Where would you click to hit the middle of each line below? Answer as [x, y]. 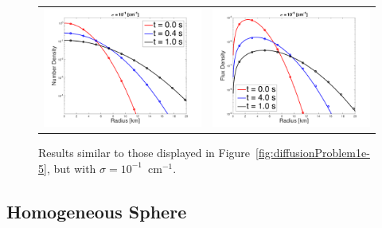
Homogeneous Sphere [97, 211]
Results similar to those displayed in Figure [144, 153]
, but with [71, 168]
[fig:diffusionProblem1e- [313, 153]
